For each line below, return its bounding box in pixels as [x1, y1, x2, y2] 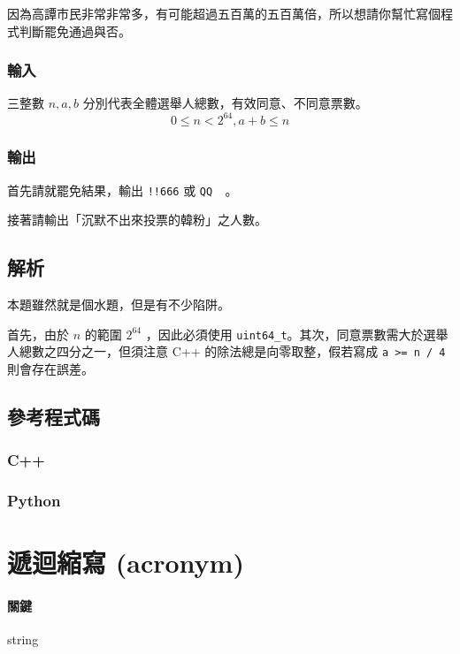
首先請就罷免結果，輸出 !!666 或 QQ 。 [7, 180, 238, 199]
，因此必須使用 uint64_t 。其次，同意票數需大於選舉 [145, 324, 448, 343]
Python [7, 490, 61, 512]
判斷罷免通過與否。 [19, 21, 131, 40]
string [7, 630, 39, 649]
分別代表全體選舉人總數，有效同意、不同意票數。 [82, 94, 368, 112]
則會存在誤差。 [7, 360, 94, 378]
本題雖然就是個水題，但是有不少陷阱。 [7, 295, 230, 314]
